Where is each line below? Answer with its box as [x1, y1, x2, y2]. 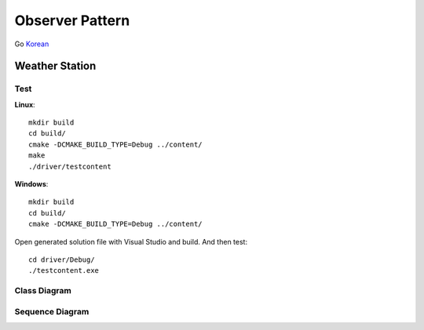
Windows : [14, 180, 49, 189]
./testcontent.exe [28, 267, 100, 275]
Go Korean [14, 39, 49, 49]
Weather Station [14, 60, 97, 73]
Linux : [14, 100, 35, 109]
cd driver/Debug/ [28, 256, 95, 264]
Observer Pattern [14, 12, 130, 29]
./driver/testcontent [28, 161, 111, 171]
